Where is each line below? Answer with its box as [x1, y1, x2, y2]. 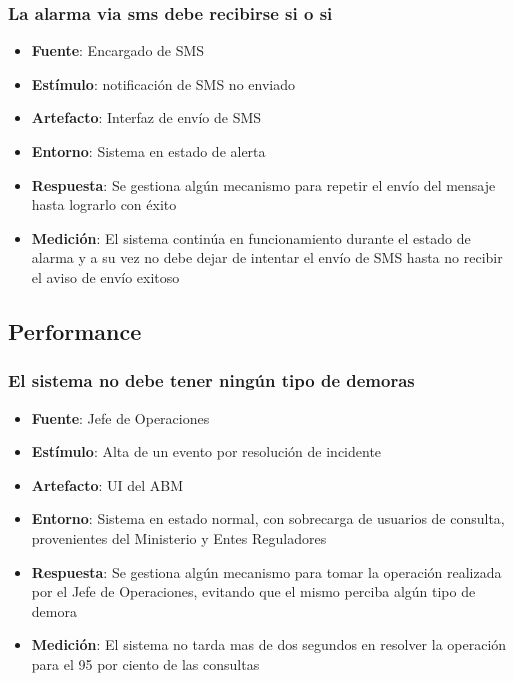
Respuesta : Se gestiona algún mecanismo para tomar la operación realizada [31, 561, 502, 582]
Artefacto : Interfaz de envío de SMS [31, 107, 262, 128]
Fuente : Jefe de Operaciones [31, 407, 210, 428]
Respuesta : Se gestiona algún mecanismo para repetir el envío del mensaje [31, 174, 496, 195]
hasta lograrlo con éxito [31, 194, 177, 215]
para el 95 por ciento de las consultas [31, 653, 260, 674]
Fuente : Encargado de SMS [31, 40, 205, 61]
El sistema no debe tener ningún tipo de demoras [8, 368, 415, 393]
